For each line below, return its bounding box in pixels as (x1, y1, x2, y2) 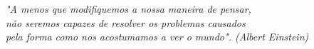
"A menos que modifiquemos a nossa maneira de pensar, (6, 1, 251, 16)
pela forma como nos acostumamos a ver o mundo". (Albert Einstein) (6, 29, 309, 44)
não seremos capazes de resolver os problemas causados (6, 15, 246, 30)
